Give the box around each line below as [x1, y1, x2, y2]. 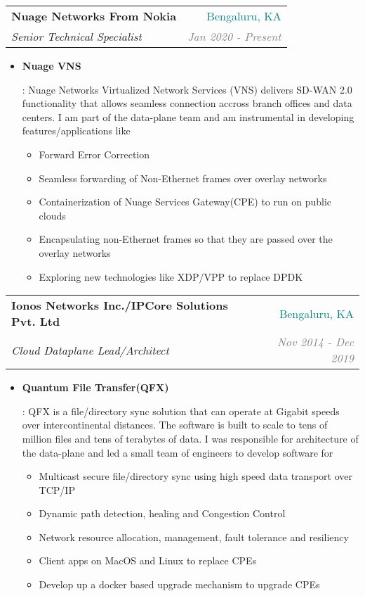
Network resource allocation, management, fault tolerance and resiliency [39, 529, 349, 544]
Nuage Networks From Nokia [11, 8, 177, 24]
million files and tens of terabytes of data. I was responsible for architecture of [22, 431, 359, 445]
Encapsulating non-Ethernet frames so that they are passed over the [39, 232, 333, 246]
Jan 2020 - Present [187, 28, 281, 44]
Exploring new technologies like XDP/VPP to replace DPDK [39, 269, 303, 284]
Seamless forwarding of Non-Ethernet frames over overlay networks [39, 170, 327, 185]
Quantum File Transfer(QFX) [22, 380, 169, 395]
